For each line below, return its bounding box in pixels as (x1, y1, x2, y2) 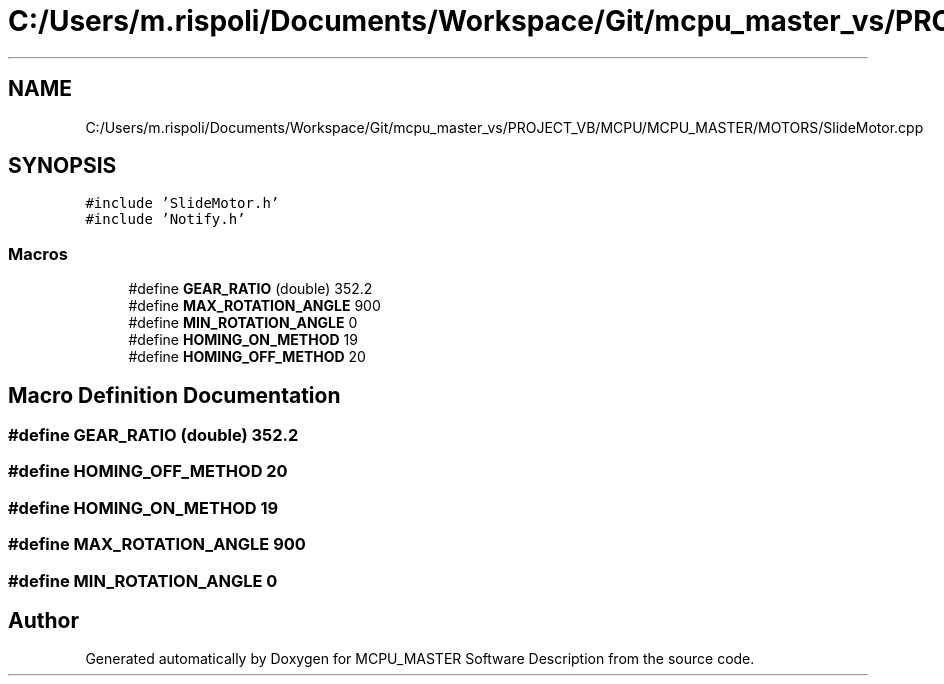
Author (8, 607, 79, 633)
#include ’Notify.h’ (85, 211, 246, 228)
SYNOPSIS (8, 153, 117, 179)
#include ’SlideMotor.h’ (85, 195, 280, 212)
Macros (8, 243, 68, 264)
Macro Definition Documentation (8, 382, 341, 408)
